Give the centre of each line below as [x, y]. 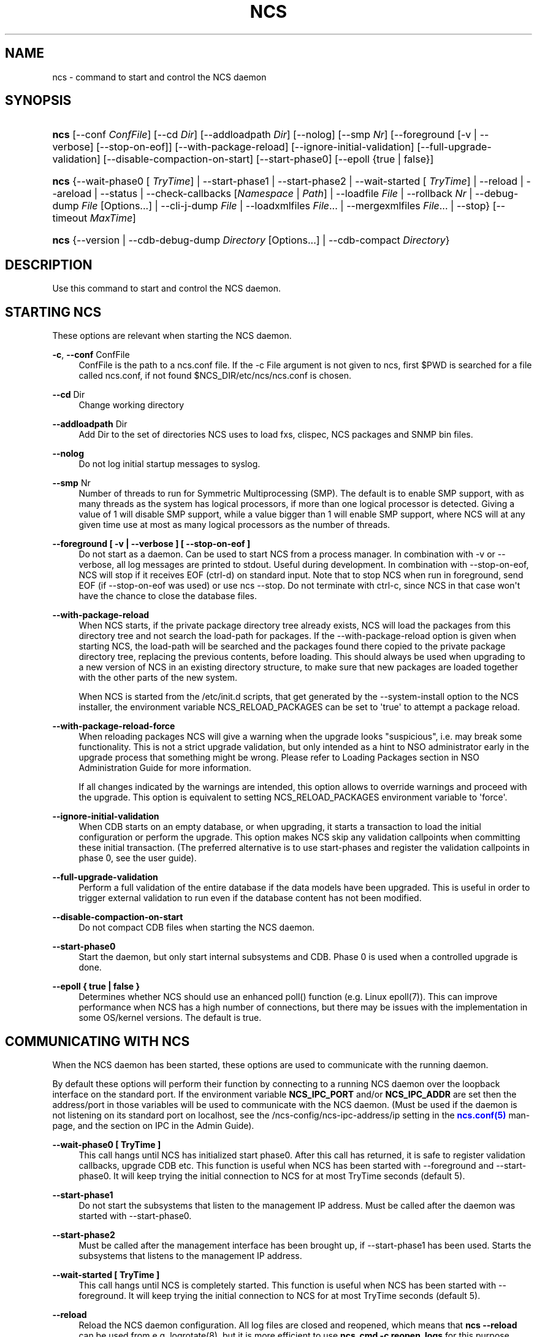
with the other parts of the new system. [158, 678]
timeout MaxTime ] [94, 218]
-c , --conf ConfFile [91, 355]
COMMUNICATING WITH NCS [97, 1041]
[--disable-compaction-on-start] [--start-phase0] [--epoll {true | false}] [268, 159]
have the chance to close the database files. [168, 596]
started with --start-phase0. [135, 1215]
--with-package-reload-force [114, 726]
